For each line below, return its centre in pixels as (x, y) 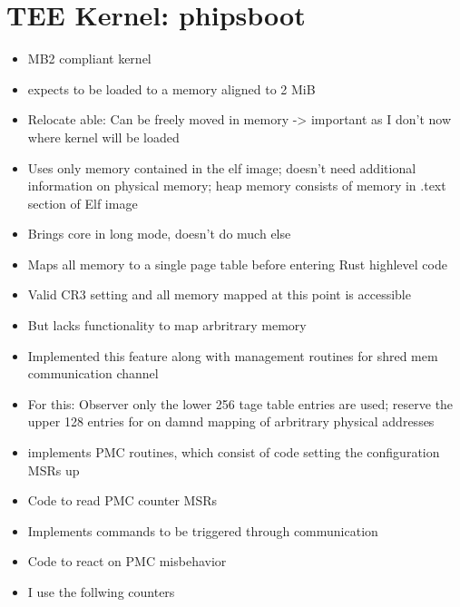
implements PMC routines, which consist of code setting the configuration (234, 452)
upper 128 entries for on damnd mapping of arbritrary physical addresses (231, 421)
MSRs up (54, 470)
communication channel (93, 373)
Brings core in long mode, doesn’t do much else (159, 234)
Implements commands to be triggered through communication (203, 530)
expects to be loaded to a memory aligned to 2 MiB (171, 88)
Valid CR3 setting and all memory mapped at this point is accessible (219, 294)
